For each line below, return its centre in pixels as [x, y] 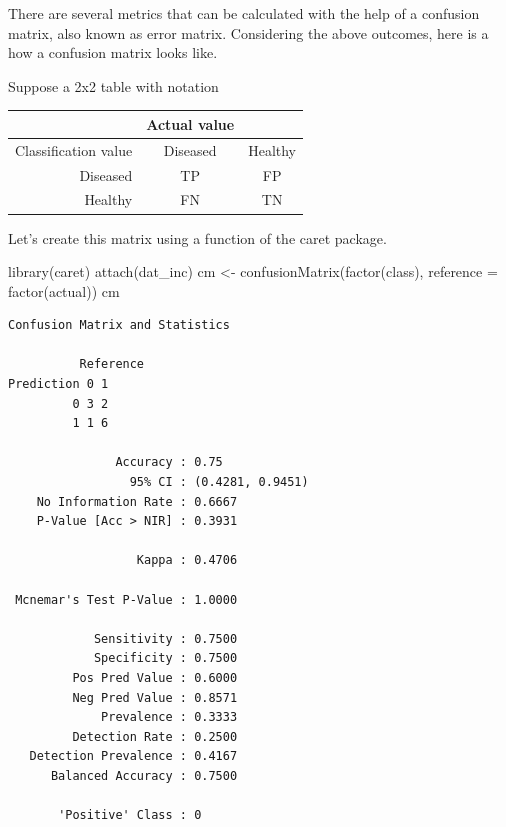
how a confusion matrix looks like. [113, 52]
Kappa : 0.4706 [187, 560]
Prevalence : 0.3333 [169, 717]
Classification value [74, 149]
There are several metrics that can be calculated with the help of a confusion [244, 13]
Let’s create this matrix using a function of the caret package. [197, 237]
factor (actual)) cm [64, 290]
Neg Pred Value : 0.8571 [155, 697]
